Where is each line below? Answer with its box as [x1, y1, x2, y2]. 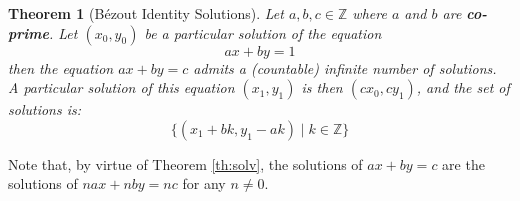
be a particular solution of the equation [144, 22, 382, 43]
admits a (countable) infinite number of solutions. [193, 57, 497, 78]
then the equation [8, 57, 114, 78]
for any [182, 173, 226, 194]
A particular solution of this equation [8, 77, 235, 98]
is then [301, 77, 343, 98]
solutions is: [8, 99, 82, 120]
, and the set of [416, 77, 510, 98]
